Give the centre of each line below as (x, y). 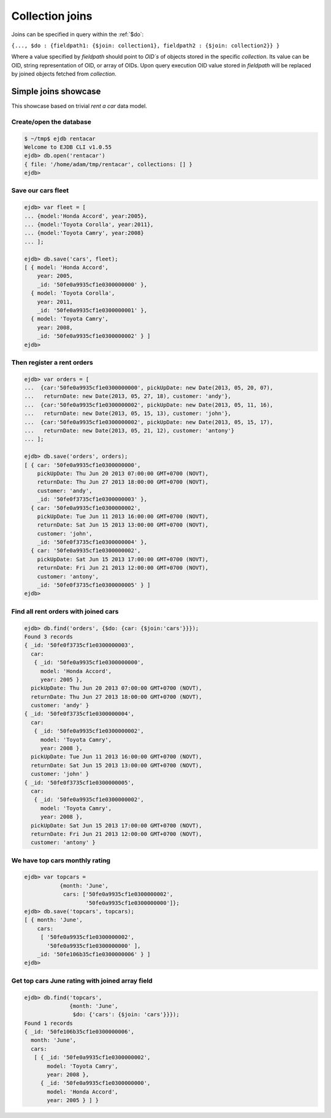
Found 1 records (49, 1023)
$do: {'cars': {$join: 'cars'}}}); (126, 1015)
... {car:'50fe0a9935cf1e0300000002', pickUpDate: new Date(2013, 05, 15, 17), (149, 422)
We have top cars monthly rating (61, 860)
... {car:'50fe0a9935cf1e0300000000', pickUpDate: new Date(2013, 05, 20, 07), (149, 388)
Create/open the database (51, 121)
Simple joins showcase (56, 91)
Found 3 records (49, 637)
